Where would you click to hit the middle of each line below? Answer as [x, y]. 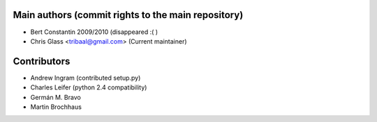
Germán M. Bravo [56, 97]
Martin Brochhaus [56, 107]
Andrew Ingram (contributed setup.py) [86, 78]
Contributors [42, 61]
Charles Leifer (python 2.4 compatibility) [89, 87]
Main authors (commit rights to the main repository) [128, 15]
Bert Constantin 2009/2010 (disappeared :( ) [94, 32]
